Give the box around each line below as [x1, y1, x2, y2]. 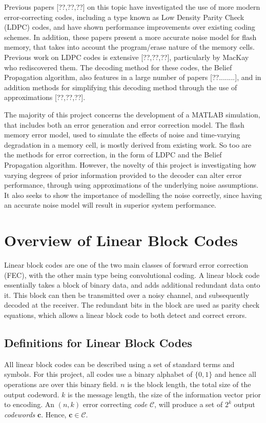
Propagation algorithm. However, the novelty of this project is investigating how [4, 159, 256, 170]
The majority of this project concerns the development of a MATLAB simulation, [4, 109, 260, 119]
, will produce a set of [154, 399, 223, 410]
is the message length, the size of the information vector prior [68, 389, 261, 399]
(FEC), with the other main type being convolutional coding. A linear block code [4, 269, 260, 280]
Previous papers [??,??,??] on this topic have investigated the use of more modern [4, 2, 260, 12]
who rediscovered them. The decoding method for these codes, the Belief [4, 62, 232, 72]
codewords [4, 409, 35, 419]
